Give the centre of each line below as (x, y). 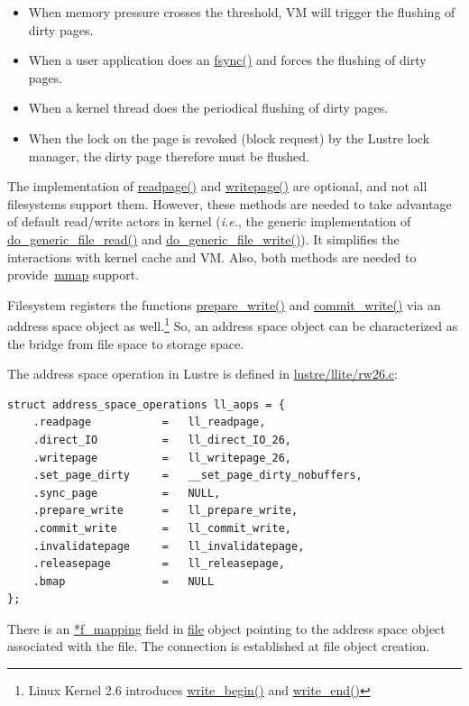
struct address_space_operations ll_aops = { (146, 404)
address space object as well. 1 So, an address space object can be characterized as (233, 324)
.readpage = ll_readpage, (149, 422)
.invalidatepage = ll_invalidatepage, (169, 546)
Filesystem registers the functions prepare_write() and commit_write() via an (224, 304)
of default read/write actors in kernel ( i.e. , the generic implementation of (209, 221)
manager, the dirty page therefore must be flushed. (169, 156)
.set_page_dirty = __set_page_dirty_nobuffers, (198, 476)
